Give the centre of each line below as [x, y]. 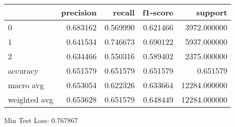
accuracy [23, 70]
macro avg [26, 85]
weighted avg [31, 99]
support [212, 12]
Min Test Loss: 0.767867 [41, 120]
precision [79, 12]
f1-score [158, 12]
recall [124, 12]
